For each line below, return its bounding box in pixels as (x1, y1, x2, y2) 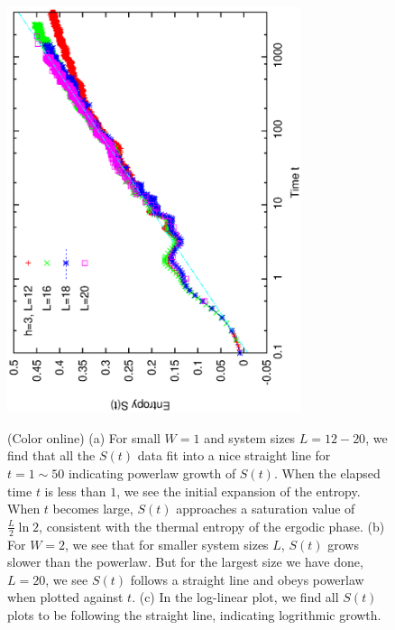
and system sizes (204, 428, 296, 447)
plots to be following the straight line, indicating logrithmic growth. (7, 605, 381, 624)
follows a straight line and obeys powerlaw (130, 570, 364, 588)
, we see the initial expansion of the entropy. (116, 481, 361, 500)
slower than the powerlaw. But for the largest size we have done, (7, 552, 363, 571)
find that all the (7, 446, 96, 465)
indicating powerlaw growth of (68, 464, 236, 482)
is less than (44, 481, 106, 500)
